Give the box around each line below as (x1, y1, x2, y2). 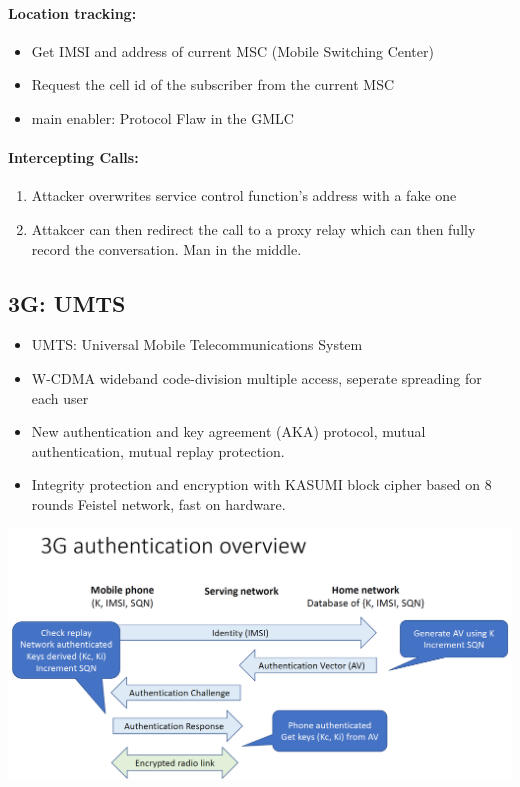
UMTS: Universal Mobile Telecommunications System (31, 334, 363, 355)
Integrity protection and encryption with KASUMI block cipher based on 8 (31, 474, 492, 495)
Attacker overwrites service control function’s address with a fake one (31, 185, 457, 206)
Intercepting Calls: (8, 147, 139, 168)
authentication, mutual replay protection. (31, 440, 285, 461)
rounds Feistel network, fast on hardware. (31, 493, 286, 514)
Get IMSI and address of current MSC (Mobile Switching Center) (31, 40, 434, 61)
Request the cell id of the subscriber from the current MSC (31, 74, 395, 95)
